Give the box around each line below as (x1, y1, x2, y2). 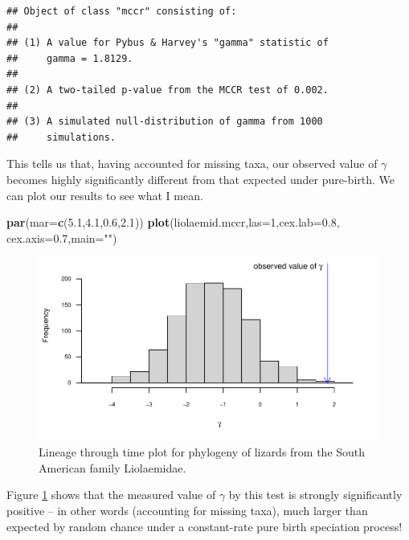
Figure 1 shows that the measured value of (6, 486, 216, 503)
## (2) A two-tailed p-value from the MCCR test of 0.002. (6, 84, 329, 96)
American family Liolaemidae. (39, 459, 186, 476)
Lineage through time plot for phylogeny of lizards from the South (39, 444, 366, 460)
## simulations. (6, 131, 117, 143)
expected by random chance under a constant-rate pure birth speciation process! (6, 517, 403, 534)
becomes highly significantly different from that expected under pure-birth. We (6, 170, 395, 187)
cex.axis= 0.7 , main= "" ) (6, 229, 117, 246)
